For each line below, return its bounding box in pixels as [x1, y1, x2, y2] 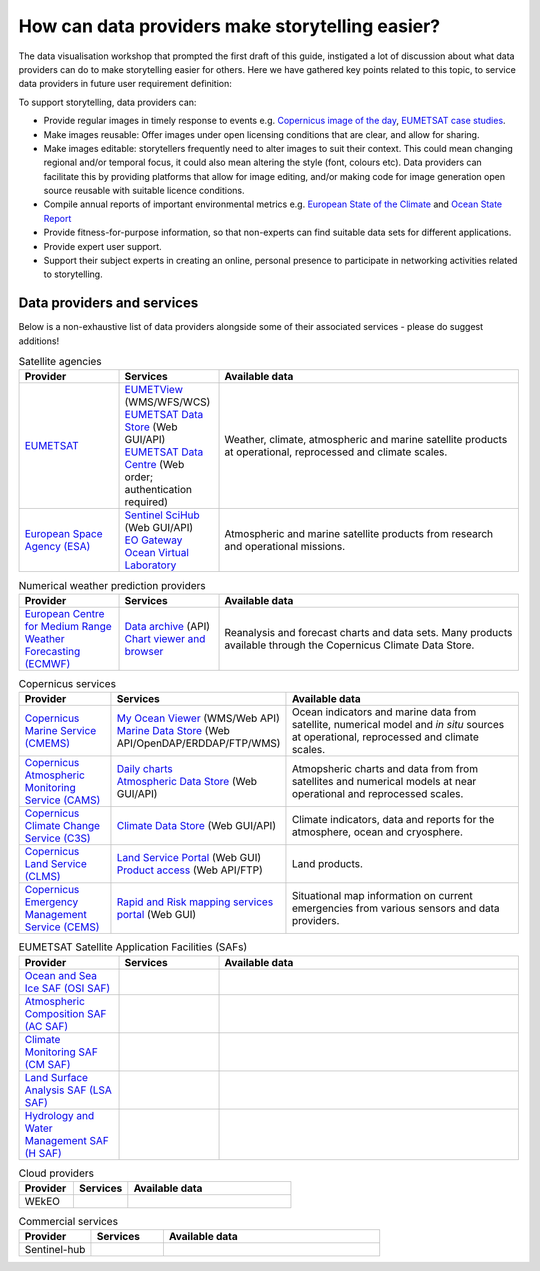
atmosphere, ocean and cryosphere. [291, 825, 464, 839]
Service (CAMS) [24, 793, 101, 807]
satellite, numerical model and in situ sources [291, 718, 505, 732]
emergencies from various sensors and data [291, 901, 500, 915]
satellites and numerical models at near [291, 775, 477, 789]
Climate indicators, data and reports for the [291, 813, 495, 827]
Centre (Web [124, 458, 185, 472]
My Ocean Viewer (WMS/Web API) [116, 711, 280, 725]
